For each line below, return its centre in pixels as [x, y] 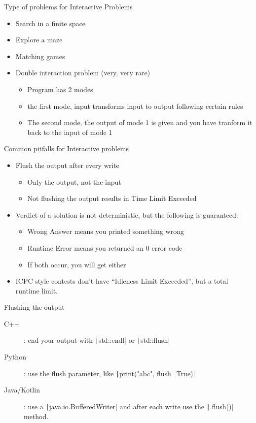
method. [36, 416]
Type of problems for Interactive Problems [68, 6]
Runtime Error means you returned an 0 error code [105, 247]
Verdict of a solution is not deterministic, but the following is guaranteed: [127, 214]
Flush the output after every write [67, 165]
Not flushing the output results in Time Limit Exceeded [112, 198]
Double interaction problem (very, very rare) [83, 73]
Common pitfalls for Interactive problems [67, 148]
